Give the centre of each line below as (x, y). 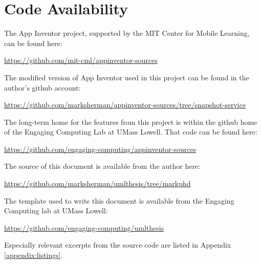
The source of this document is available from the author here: (102, 166)
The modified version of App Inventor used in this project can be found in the (127, 77)
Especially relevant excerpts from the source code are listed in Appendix (118, 245)
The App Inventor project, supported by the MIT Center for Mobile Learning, (127, 33)
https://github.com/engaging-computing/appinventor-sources (100, 149)
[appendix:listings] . (34, 255)
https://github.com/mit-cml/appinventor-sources (81, 60)
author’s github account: (42, 87)
